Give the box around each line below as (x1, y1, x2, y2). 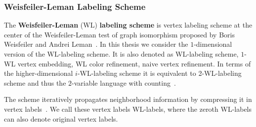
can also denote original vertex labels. (4, 113, 118, 124)
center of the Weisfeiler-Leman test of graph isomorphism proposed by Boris (4, 29, 235, 39)
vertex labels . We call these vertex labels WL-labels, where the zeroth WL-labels (4, 103, 252, 114)
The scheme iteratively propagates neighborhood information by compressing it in (4, 94, 252, 104)
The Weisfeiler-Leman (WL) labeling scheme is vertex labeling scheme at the (4, 20, 253, 30)
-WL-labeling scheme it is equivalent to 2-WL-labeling (77, 68, 242, 78)
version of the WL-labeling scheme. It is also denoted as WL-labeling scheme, (4, 49, 239, 59)
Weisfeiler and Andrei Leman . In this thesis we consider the (4, 39, 188, 49)
